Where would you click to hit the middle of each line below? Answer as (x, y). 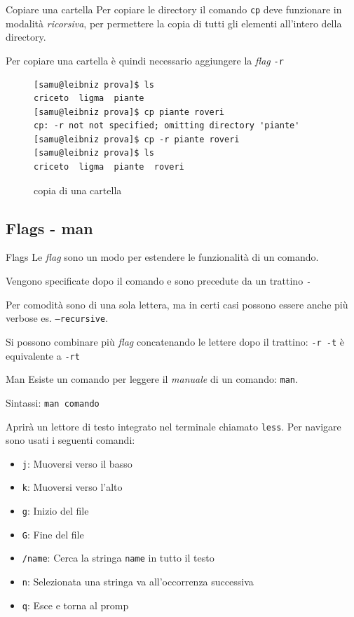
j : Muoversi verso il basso (77, 463)
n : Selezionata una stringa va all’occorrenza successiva (138, 582)
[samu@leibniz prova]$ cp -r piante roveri (137, 139)
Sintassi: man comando (53, 402)
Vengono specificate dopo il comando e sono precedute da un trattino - (158, 281)
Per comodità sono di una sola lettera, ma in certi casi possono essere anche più (177, 304)
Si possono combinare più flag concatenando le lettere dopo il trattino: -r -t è (175, 341)
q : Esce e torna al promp (75, 605)
